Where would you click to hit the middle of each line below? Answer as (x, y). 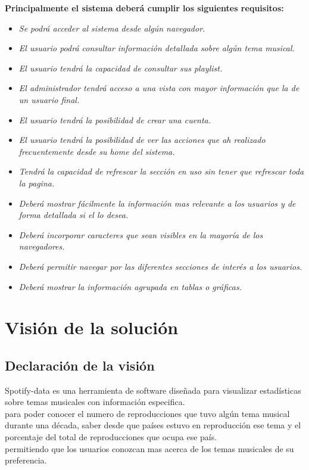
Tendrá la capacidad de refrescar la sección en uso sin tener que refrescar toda (161, 171)
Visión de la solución (92, 327)
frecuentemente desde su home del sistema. (97, 151)
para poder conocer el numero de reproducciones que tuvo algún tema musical (147, 413)
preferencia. (26, 460)
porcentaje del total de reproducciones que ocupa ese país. (111, 437)
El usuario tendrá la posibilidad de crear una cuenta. (115, 119)
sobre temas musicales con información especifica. (95, 402)
